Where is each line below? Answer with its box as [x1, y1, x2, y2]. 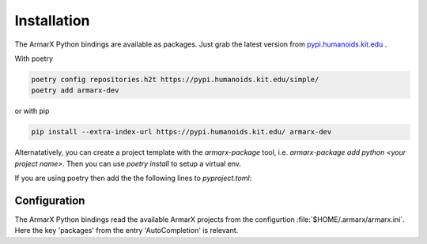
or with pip [14, 107, 50, 116]
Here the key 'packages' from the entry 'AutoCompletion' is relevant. [14, 226, 239, 235]
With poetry [14, 54, 54, 63]
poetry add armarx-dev [31, 86, 119, 95]
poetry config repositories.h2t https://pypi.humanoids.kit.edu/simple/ [31, 75, 319, 84]
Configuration [14, 193, 85, 207]
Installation [14, 12, 90, 29]
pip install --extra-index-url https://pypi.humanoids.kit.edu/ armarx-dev [31, 127, 332, 137]
